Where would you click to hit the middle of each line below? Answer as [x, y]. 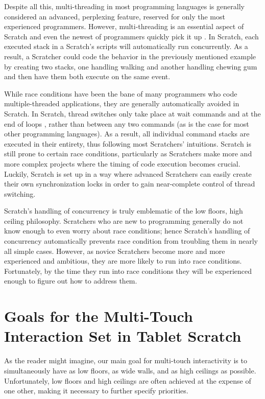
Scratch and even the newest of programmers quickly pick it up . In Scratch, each [131, 36]
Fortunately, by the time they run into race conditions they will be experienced [128, 271]
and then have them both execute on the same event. [87, 76]
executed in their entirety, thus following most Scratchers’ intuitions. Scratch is [128, 143]
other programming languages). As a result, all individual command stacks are [127, 134]
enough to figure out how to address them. [71, 281]
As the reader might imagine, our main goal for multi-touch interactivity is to [126, 360]
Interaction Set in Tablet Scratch [123, 336]
